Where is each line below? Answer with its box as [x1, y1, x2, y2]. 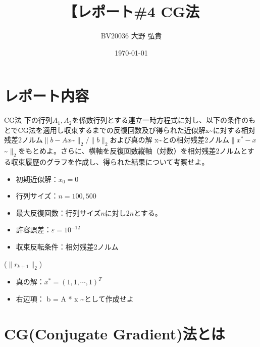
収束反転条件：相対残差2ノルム [16, 241, 119, 252]
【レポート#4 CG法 [63, 1, 200, 22]
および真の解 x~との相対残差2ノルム [110, 134, 229, 145]
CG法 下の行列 [4, 115, 53, 125]
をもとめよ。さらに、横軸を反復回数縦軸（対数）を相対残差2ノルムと [18, 145, 247, 156]
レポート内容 [4, 85, 89, 106]
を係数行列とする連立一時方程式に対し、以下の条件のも [72, 115, 255, 125]
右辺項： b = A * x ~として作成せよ [16, 293, 134, 304]
